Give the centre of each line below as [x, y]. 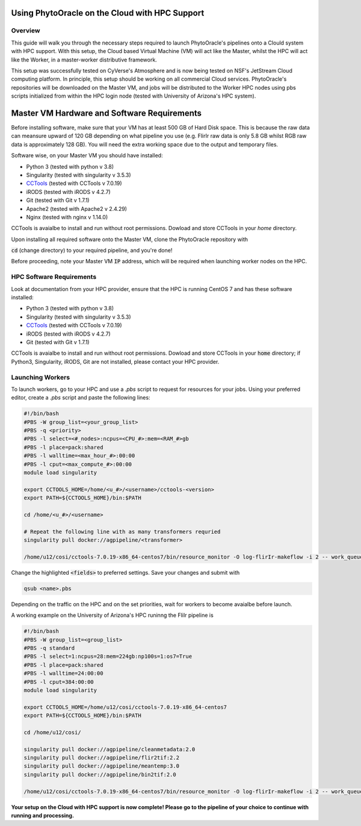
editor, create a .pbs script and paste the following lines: [81, 398]
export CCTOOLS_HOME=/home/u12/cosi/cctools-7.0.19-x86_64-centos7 [125, 707]
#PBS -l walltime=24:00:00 [63, 674]
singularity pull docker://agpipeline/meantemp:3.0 [102, 766]
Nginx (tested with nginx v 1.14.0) [67, 217]
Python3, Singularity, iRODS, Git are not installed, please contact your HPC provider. [115, 361]
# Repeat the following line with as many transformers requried [122, 531]
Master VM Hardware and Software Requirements [106, 113]
